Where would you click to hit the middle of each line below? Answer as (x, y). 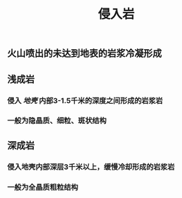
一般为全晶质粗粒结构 (43, 187)
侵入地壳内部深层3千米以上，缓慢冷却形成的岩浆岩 (91, 167)
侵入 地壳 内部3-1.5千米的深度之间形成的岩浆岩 (85, 100)
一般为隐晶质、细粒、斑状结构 (57, 120)
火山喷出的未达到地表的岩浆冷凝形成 (84, 54)
